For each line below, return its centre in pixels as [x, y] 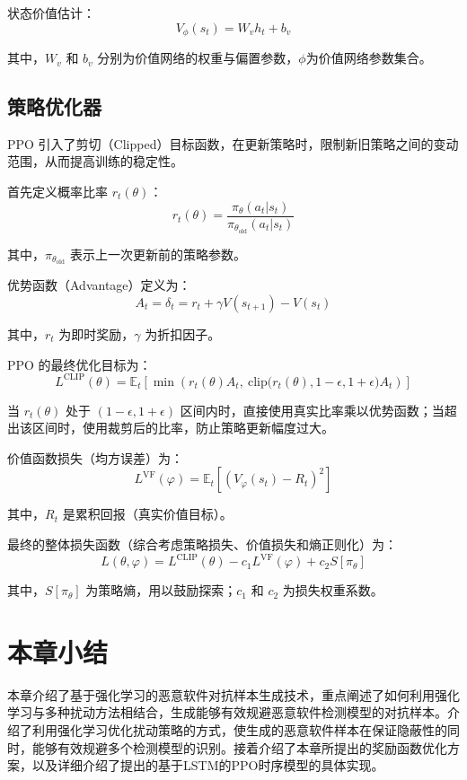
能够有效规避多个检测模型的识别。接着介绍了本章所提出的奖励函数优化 [239, 747]
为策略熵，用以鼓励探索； [161, 590]
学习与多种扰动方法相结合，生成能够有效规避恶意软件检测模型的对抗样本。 [227, 712]
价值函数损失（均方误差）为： [95, 457]
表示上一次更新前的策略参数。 [158, 254]
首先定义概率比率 [57, 192]
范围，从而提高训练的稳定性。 [95, 161]
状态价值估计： [51, 13]
